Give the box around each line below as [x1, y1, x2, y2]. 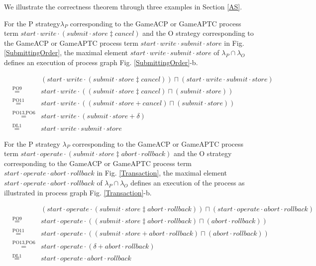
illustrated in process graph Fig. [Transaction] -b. [4, 187, 152, 197]
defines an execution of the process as [130, 177, 245, 187]
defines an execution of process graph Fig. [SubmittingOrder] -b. [4, 57, 198, 67]
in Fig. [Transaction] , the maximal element [97, 168, 227, 178]
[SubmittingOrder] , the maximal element [4, 47, 128, 58]
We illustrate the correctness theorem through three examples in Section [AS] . [4, 1, 242, 11]
